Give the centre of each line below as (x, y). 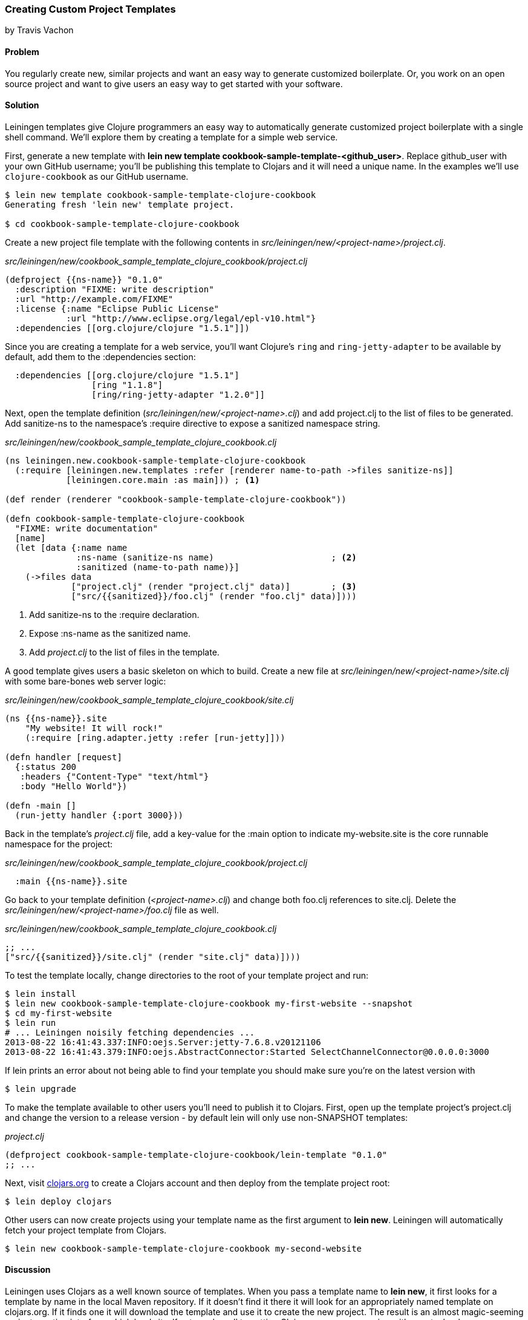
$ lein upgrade (41, 1089)
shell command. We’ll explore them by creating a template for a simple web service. (171, 137)
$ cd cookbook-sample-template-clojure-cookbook (122, 224)
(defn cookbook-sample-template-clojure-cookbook (125, 518)
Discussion (28, 1270)
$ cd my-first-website (59, 1013)
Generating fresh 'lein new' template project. (120, 204)
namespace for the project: (59, 844)
